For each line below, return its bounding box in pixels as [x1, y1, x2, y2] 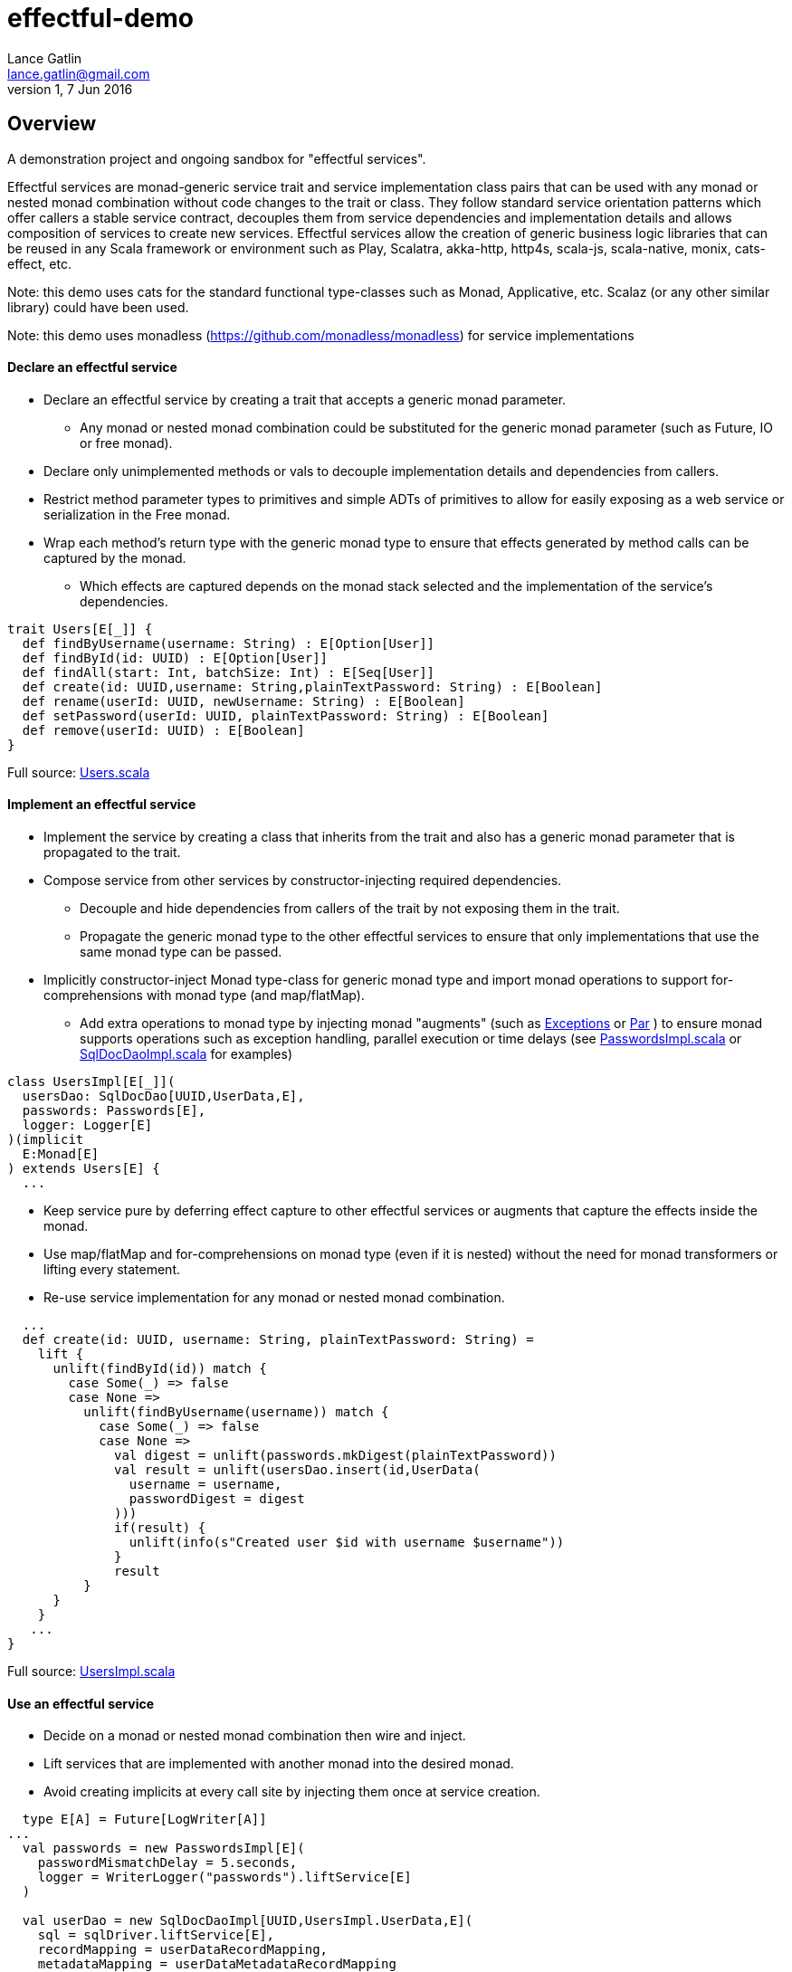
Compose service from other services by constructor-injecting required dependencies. [43, 872, 562, 889]
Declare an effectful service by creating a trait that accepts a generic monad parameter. [43, 391, 567, 407]
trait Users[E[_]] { [7, 621, 153, 636]
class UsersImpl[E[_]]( [7, 1074, 176, 1090]
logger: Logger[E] [22, 1118, 153, 1133]
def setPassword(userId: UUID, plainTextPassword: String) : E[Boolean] [22, 708, 549, 723]
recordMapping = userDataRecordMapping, [37, 1942, 329, 1958]
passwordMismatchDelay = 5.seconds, [37, 1855, 298, 1871]
